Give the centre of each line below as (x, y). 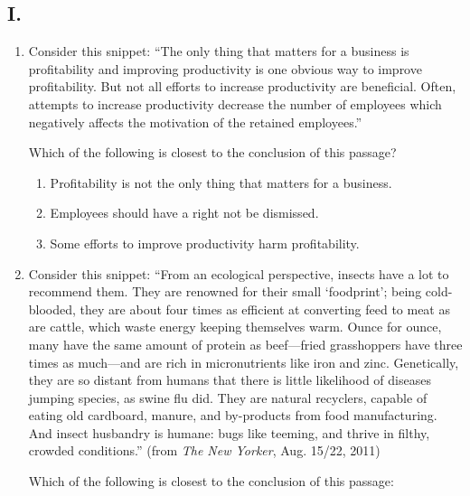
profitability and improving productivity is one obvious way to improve (225, 68)
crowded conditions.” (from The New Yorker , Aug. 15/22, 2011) (204, 450)
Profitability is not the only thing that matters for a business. (221, 182)
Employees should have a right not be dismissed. (184, 213)
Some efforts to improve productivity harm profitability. (205, 243)
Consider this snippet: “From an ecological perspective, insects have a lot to (239, 273)
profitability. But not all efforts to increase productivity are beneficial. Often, (242, 86)
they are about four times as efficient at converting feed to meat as (265, 309)
